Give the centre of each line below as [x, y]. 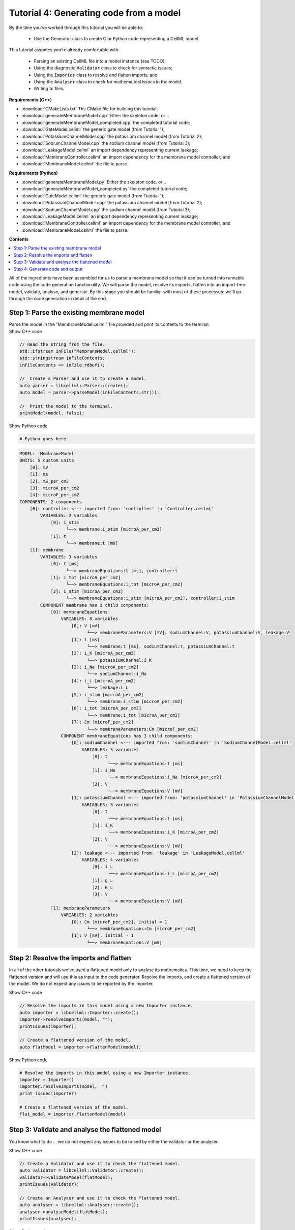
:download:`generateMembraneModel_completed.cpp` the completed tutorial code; [106, 123]
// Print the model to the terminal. [66, 406]
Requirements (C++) [30, 100]
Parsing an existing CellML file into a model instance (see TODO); [100, 61]
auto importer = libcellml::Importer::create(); [79, 1013]
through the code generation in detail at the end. [58, 299]
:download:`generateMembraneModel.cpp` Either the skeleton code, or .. [95, 116]
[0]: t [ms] [65, 564]
